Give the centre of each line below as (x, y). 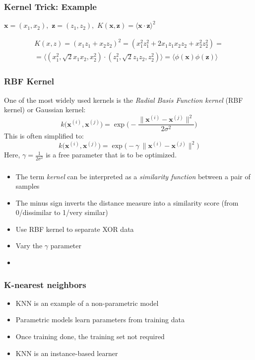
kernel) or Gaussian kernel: (45, 109)
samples (28, 186)
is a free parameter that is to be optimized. (111, 155)
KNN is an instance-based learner (67, 353)
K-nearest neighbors (45, 284)
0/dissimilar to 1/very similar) (62, 212)
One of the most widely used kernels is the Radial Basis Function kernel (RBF (124, 100)
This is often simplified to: (44, 136)
